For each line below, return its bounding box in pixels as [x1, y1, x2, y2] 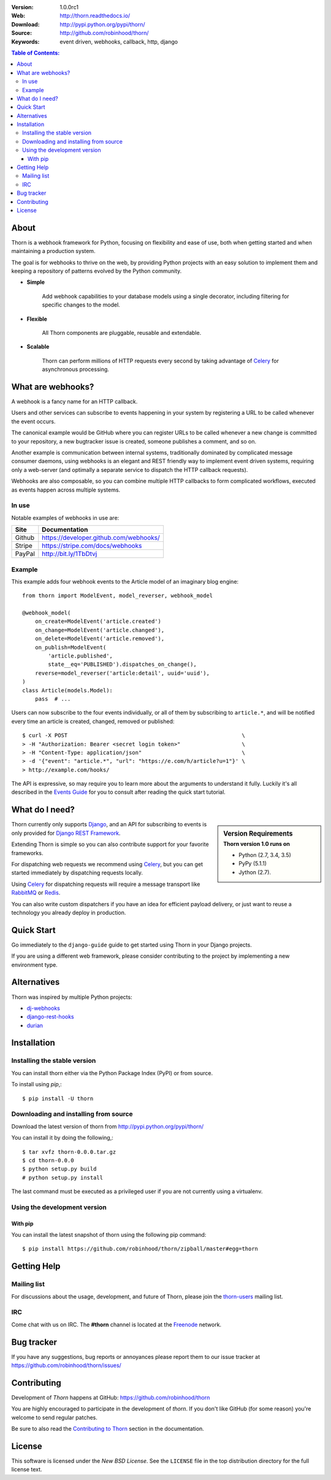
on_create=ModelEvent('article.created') [34, 618, 162, 625]
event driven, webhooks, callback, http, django [59, 37, 178, 45]
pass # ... [34, 695, 71, 702]
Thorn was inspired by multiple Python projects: [11, 993, 132, 1001]
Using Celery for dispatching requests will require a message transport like [11, 880, 200, 888]
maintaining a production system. [11, 248, 96, 255]
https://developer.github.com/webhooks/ [42, 533, 161, 542]
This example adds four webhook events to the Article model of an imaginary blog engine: [11, 578, 239, 585]
